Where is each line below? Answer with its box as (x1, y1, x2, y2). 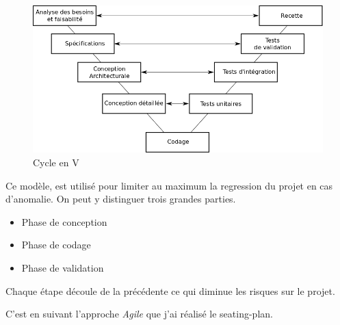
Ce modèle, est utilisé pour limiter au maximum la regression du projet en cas (5, 178, 333, 192)
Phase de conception (21, 214, 107, 229)
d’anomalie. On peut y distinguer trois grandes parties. (5, 192, 236, 206)
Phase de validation (21, 260, 104, 274)
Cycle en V (33, 155, 79, 169)
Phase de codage (21, 237, 91, 252)
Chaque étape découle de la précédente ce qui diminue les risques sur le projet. (5, 283, 335, 298)
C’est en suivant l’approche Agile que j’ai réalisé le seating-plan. (5, 307, 273, 321)
